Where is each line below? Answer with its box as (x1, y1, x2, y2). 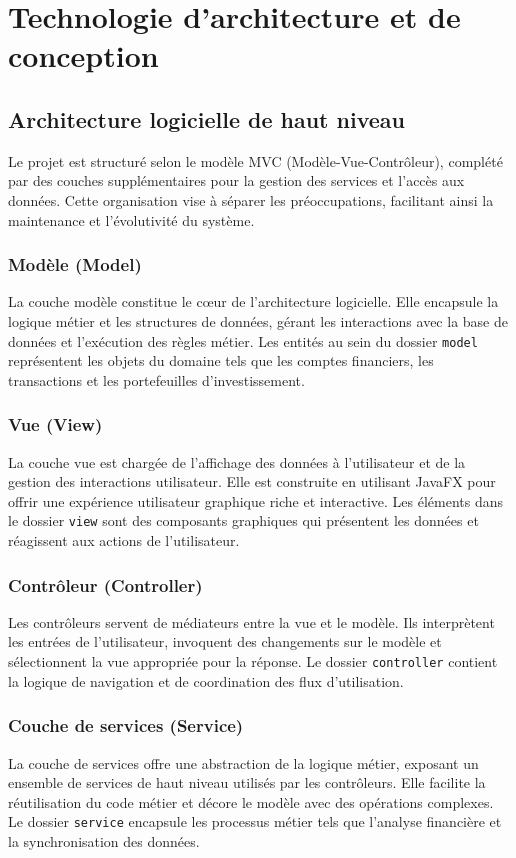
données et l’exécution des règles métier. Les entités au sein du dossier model (8, 330, 478, 351)
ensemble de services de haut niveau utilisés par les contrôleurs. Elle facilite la (8, 772, 486, 793)
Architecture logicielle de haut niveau (8, 103, 405, 134)
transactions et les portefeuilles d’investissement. (8, 369, 305, 390)
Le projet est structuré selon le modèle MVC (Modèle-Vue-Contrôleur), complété (8, 150, 503, 171)
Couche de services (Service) (8, 713, 244, 738)
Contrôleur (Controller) (8, 572, 203, 597)
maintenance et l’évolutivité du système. (8, 209, 255, 230)
